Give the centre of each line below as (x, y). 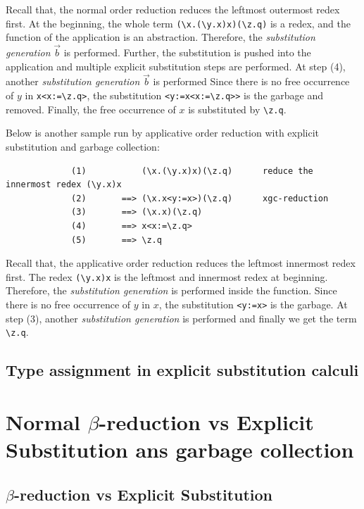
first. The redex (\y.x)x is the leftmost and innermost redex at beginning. (167, 276)
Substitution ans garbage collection (180, 450)
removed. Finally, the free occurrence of (91, 109)
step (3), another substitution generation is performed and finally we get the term (181, 318)
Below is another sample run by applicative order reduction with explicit (163, 133)
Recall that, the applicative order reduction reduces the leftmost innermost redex (181, 263)
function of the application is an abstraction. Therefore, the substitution (161, 37)
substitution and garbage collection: (83, 146)
